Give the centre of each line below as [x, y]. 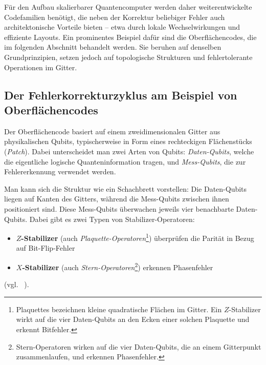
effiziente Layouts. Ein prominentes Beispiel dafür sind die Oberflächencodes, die [130, 37]
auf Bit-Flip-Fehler [46, 248]
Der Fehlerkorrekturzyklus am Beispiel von [121, 95]
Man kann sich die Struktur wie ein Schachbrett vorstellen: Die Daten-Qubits [126, 188]
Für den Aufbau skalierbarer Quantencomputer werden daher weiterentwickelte [128, 7]
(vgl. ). [17, 284]
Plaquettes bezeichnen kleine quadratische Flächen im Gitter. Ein [119, 309]
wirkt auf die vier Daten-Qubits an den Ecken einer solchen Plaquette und [133, 319]
